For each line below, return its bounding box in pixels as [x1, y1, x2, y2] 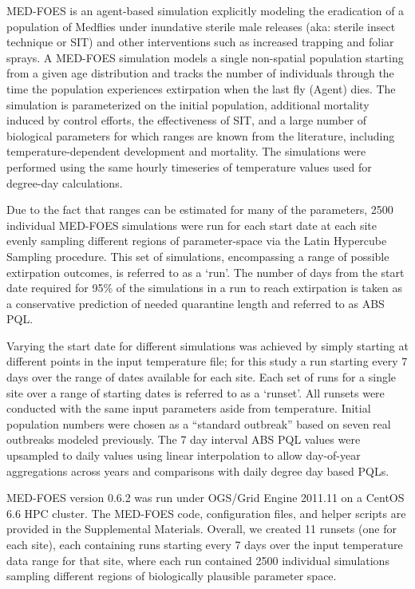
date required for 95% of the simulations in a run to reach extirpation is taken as [6, 279, 402, 296]
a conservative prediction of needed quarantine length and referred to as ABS [6, 294, 385, 311]
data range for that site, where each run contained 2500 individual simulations [6, 551, 389, 568]
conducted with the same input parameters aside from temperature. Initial [6, 400, 371, 417]
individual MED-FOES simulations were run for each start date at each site [6, 216, 377, 233]
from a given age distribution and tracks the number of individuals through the [6, 65, 394, 81]
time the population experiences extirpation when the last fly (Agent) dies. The [6, 80, 396, 97]
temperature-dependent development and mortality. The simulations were [6, 143, 366, 160]
